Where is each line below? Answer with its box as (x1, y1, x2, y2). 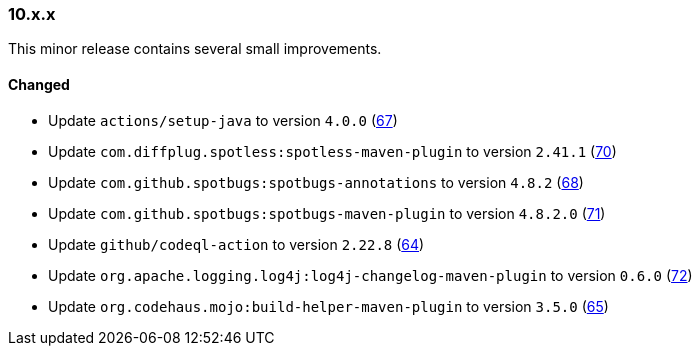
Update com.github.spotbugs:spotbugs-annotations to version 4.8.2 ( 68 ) (48, 173, 584, 191)
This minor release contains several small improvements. (8, 40, 382, 58)
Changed (8, 75, 70, 93)
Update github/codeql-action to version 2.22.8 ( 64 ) (48, 235, 425, 253)
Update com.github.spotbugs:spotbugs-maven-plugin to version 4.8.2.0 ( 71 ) (48, 204, 606, 222)
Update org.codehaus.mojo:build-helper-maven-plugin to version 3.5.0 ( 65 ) (48, 297, 609, 315)
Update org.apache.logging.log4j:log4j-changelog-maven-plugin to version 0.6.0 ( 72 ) (48, 266, 693, 284)
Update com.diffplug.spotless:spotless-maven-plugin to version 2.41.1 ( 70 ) (48, 142, 617, 160)
